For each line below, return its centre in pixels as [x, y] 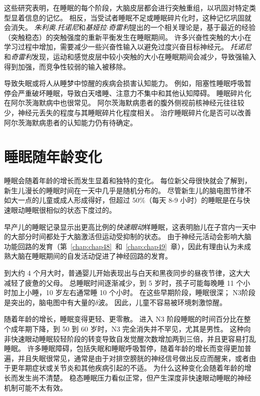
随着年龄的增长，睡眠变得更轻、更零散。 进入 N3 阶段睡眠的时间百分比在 [124, 319]
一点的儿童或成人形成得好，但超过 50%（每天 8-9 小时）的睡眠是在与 [130, 200]
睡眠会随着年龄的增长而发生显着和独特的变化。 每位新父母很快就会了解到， [128, 181]
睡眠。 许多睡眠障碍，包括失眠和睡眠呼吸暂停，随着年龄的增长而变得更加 [124, 348]
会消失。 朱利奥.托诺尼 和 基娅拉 [55, 27]
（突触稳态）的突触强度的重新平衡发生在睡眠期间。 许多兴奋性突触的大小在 [128, 37]
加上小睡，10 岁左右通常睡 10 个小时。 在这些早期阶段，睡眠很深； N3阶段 [133, 292]
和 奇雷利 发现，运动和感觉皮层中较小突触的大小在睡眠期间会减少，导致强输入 [130, 56]
